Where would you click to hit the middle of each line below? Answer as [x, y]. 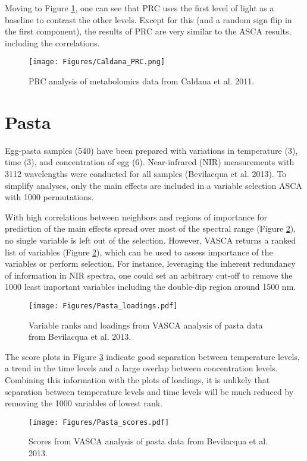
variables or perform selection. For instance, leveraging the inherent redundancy [150, 263]
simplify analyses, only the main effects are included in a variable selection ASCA [153, 185]
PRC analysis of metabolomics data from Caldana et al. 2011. [142, 81]
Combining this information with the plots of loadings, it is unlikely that [137, 379]
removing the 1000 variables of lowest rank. [84, 403]
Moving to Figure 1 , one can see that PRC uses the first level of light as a [140, 8]
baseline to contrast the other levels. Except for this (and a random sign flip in [148, 19]
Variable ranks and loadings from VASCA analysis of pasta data [146, 325]
